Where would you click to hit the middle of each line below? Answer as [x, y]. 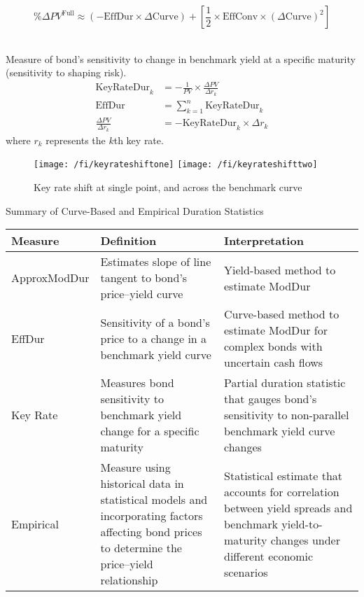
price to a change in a [154, 338]
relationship [129, 580]
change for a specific [150, 431]
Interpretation [264, 241]
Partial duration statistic [285, 383]
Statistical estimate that [283, 475]
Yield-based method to [280, 269]
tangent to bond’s [144, 278]
